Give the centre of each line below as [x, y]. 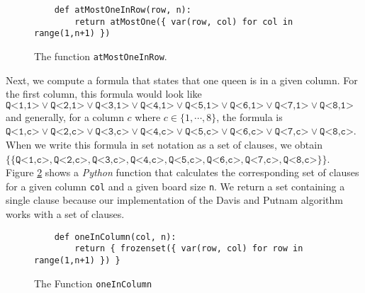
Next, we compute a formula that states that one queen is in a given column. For [182, 80]
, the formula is [249, 116]
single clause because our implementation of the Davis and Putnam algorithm [174, 200]
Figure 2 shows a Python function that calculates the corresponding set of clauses [182, 172]
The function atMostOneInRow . [101, 56]
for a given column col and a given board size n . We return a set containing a [175, 186]
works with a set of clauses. [65, 214]
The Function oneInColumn [93, 283]
